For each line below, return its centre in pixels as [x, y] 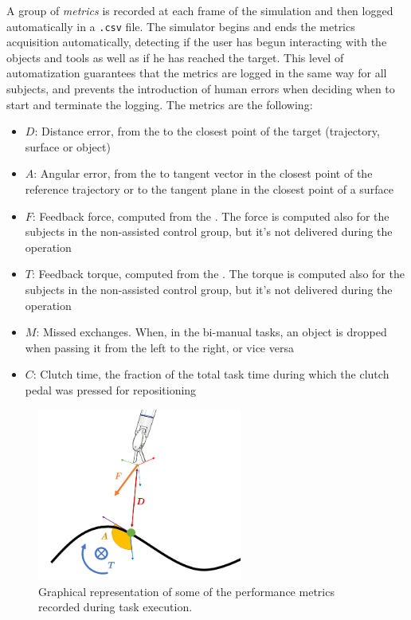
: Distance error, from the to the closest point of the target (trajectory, [207, 131]
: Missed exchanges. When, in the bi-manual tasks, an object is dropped [211, 332]
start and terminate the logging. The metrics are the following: [160, 104]
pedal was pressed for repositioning [111, 389]
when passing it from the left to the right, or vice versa [159, 347]
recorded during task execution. [115, 607]
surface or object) [68, 146]
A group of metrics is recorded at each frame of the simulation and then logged [200, 10]
